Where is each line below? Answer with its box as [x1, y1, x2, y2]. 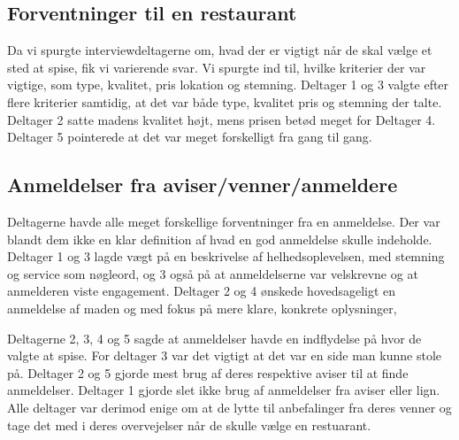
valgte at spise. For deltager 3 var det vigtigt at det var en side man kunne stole [7, 346, 442, 365]
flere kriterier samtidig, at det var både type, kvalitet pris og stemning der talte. [7, 92, 442, 111]
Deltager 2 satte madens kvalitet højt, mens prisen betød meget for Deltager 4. [7, 110, 436, 128]
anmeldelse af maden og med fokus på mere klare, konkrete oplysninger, [7, 298, 397, 317]
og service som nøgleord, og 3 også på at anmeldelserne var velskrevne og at [7, 264, 418, 282]
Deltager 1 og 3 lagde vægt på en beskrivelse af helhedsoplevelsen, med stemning [7, 247, 445, 266]
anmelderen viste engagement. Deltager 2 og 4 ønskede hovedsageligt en [7, 282, 396, 300]
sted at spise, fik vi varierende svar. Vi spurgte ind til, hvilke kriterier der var [7, 58, 426, 76]
